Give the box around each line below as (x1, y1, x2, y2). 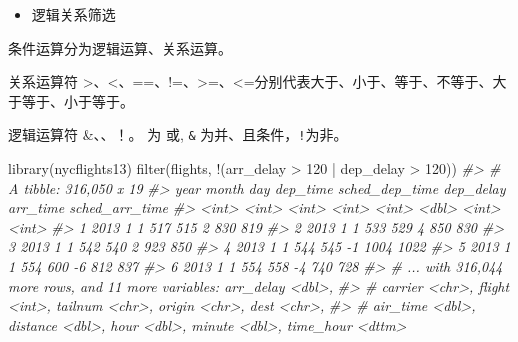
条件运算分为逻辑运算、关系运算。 (8, 37, 232, 58)
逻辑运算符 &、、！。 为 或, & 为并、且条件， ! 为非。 (8, 124, 348, 145)
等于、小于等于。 (21, 90, 134, 111)
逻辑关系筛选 (31, 4, 116, 24)
